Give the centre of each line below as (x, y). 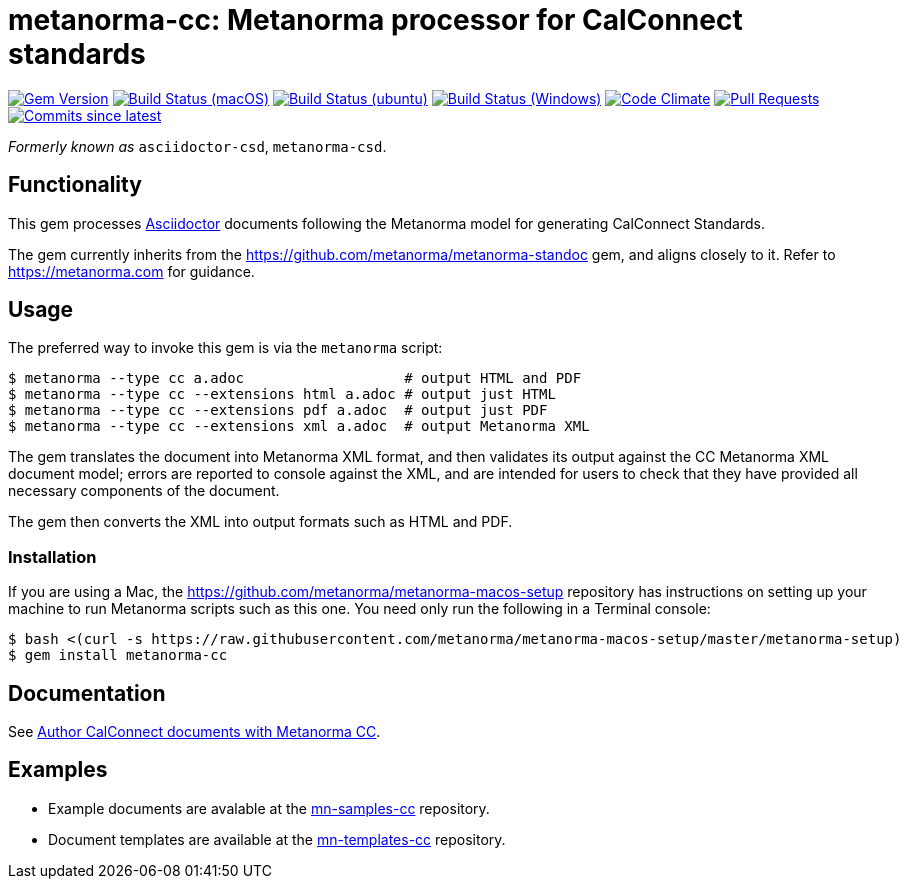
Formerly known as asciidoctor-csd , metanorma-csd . (197, 146)
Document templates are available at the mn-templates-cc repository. (277, 839)
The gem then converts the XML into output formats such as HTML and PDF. (260, 522)
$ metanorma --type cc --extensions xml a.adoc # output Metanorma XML (299, 426)
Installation (52, 556)
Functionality (75, 185)
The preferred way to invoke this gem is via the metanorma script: (225, 348)
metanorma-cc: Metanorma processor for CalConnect (375, 20)
